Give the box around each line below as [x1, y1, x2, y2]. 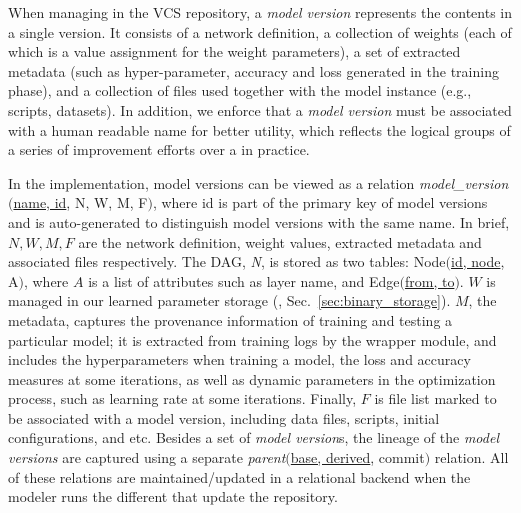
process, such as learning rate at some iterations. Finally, [8, 388, 357, 409]
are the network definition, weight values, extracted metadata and [78, 231, 482, 252]
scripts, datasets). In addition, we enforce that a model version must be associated [8, 99, 512, 120]
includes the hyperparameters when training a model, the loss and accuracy [8, 349, 471, 370]
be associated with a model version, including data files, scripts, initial [8, 407, 440, 428]
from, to [404, 270, 455, 291]
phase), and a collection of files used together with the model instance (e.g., [8, 80, 472, 101]
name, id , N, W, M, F [13, 192, 148, 213]
